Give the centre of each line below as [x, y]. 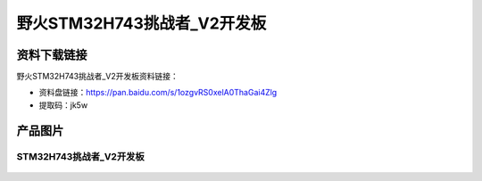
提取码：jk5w [63, 105]
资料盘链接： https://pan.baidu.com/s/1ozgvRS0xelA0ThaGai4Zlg [158, 93]
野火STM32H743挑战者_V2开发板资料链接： [97, 77]
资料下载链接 [52, 55]
